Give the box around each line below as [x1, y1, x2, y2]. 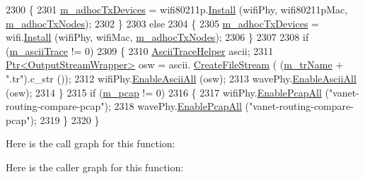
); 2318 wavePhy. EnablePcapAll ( [104, 99, 249, 113]
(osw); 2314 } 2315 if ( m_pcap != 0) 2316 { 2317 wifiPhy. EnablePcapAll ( [6, 85, 329, 99]
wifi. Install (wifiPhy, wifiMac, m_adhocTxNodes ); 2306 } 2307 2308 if [6, 30, 309, 44]
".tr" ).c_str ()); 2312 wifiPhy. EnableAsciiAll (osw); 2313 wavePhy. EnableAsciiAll [6, 70, 357, 85]
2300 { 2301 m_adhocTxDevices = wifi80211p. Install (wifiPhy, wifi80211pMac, [6, 2, 348, 16]
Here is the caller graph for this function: [6, 159, 184, 174]
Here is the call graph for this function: [6, 136, 175, 151]
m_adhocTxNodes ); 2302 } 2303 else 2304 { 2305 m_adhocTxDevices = [6, 16, 319, 30]
